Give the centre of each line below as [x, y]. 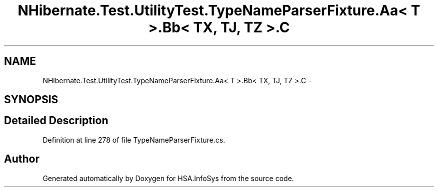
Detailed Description [56, 121]
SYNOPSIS [31, 100]
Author [22, 159]
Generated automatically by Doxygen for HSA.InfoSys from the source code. [168, 178]
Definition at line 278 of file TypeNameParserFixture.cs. [134, 140]
